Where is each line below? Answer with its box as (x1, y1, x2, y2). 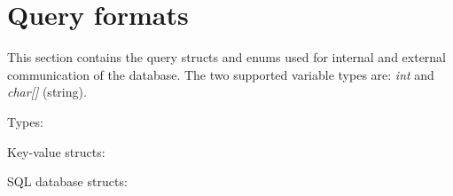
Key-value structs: (7, 142, 105, 161)
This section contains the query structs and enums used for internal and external (7, 48, 447, 67)
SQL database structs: (7, 172, 128, 191)
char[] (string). (7, 82, 87, 101)
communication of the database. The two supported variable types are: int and (7, 65, 434, 83)
